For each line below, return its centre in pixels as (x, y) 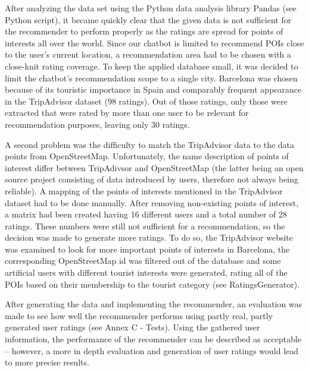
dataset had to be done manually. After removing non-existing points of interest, (152, 202)
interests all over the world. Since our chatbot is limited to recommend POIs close (154, 42)
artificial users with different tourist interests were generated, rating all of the (146, 272)
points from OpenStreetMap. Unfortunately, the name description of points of (147, 156)
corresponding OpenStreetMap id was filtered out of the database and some (143, 261)
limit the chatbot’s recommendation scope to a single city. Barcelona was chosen (151, 78)
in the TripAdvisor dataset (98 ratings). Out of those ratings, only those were (146, 101)
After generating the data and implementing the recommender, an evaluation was (154, 304)
